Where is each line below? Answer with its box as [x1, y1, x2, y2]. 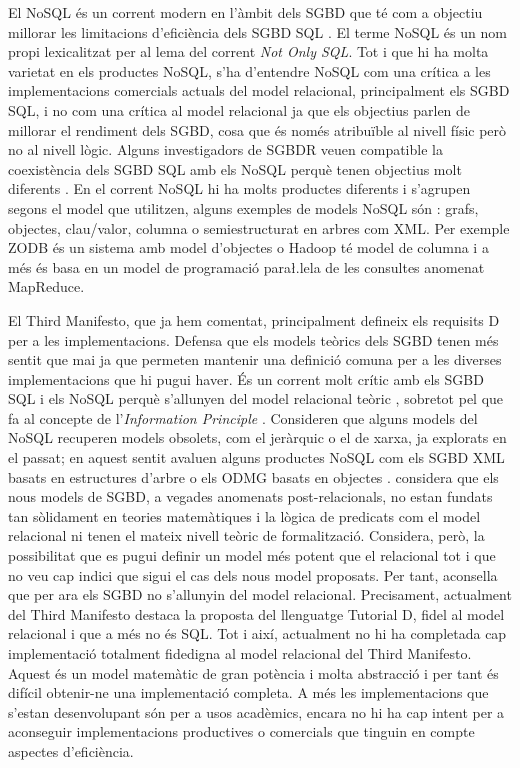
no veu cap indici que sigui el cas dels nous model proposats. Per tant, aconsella [8, 564, 498, 585]
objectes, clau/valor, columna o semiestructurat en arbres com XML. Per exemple [8, 217, 510, 238]
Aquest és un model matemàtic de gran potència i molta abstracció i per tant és [8, 662, 499, 683]
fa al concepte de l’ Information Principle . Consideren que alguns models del [8, 407, 478, 428]
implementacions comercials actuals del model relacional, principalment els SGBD [8, 80, 510, 101]
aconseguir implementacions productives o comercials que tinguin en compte [8, 721, 475, 742]
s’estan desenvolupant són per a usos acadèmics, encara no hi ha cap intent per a [8, 701, 505, 722]
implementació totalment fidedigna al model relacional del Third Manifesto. [8, 643, 472, 663]
